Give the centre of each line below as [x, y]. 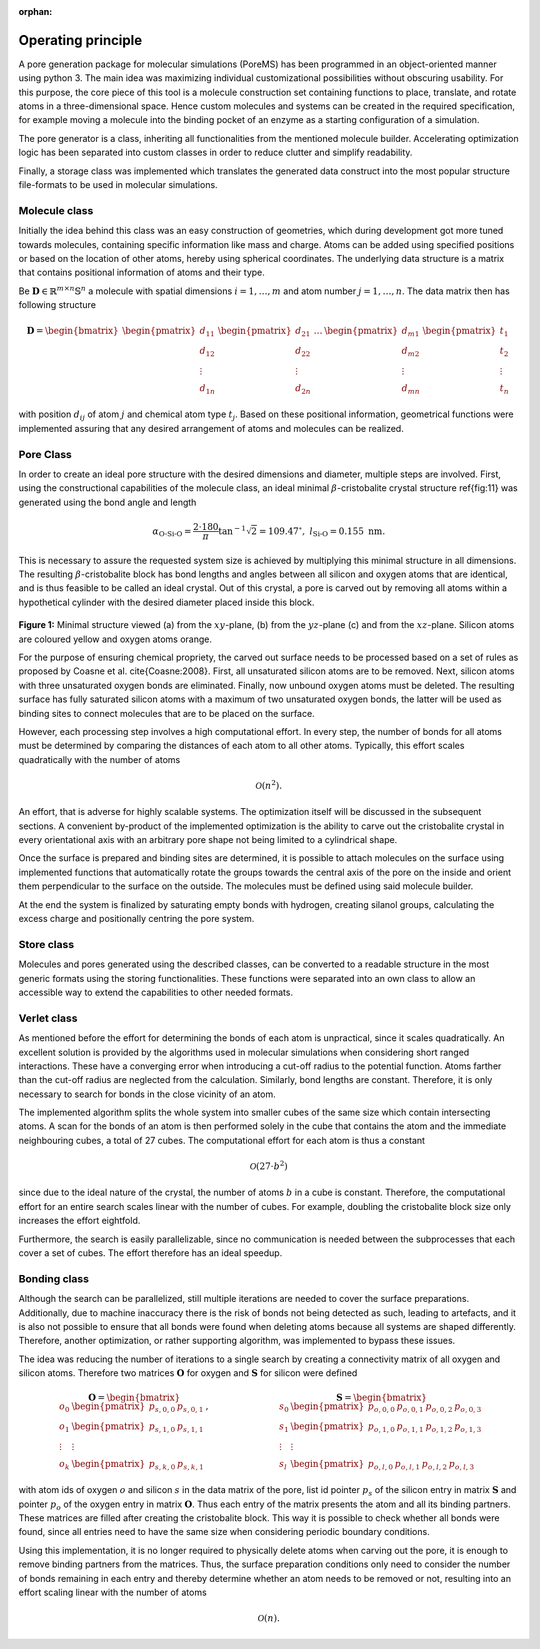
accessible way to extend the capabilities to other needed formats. [156, 992]
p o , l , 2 [434, 1465]
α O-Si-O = [171, 532]
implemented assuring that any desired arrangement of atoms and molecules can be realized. [211, 428]
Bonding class [54, 1278]
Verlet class [48, 1018]
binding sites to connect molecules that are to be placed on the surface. [166, 713]
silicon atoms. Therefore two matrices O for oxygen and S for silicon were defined [188, 1373]
